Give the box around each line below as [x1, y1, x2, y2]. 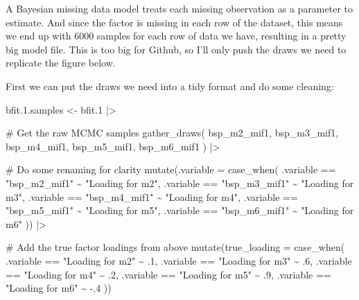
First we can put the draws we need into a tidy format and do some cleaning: [6, 78, 334, 93]
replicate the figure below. [6, 55, 116, 70]
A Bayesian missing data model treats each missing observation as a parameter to [6, 1, 353, 15]
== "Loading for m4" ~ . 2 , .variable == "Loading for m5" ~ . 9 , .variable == [6, 267, 331, 281]
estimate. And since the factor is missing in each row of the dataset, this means [6, 15, 343, 29]
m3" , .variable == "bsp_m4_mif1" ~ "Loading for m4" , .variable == [6, 189, 298, 204]
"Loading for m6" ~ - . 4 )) [6, 281, 112, 295]
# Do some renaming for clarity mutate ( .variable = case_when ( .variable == [6, 162, 336, 177]
